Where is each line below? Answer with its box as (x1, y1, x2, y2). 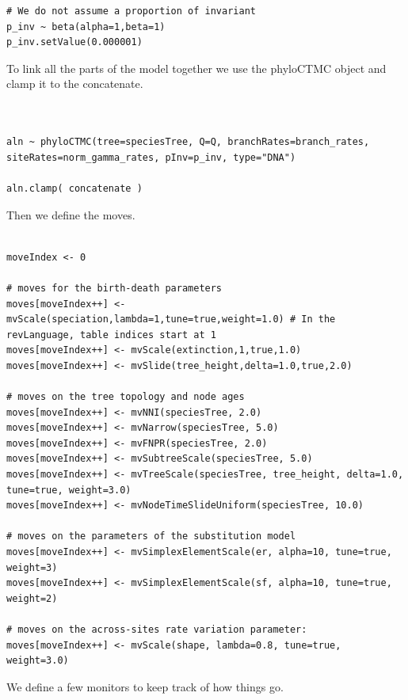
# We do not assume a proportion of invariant (6, 6, 256, 17)
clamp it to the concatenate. (6, 75, 143, 92)
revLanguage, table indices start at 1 (6, 329, 216, 340)
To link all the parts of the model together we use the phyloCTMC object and (6, 59, 387, 76)
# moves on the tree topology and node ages (6, 391, 245, 403)
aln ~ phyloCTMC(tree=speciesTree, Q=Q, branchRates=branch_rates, (6, 136, 370, 148)
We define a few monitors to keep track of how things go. (6, 678, 284, 694)
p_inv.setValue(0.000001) (6, 36, 143, 48)
